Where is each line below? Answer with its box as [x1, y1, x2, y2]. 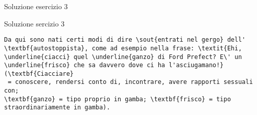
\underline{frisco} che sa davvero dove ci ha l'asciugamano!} [4, 62, 224, 69]
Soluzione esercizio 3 [4, 1, 68, 11]
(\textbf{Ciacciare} [4, 70, 74, 77]
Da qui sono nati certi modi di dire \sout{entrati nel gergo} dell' [4, 36, 246, 44]
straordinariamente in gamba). [4, 104, 110, 111]
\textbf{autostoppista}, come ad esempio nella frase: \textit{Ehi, [4, 44, 242, 52]
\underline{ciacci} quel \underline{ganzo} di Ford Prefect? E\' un [4, 53, 242, 61]
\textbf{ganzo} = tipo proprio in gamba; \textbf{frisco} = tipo [4, 95, 231, 103]
